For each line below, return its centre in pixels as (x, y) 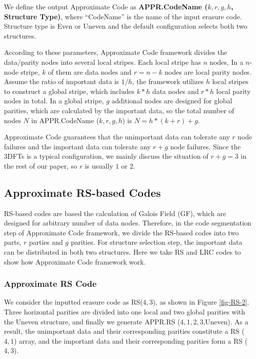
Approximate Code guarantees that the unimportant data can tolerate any (117, 137)
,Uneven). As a (226, 321)
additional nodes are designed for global (172, 101)
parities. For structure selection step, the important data (157, 242)
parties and (46, 242)
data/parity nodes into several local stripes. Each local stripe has (103, 62)
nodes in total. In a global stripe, (54, 101)
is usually (99, 165)
